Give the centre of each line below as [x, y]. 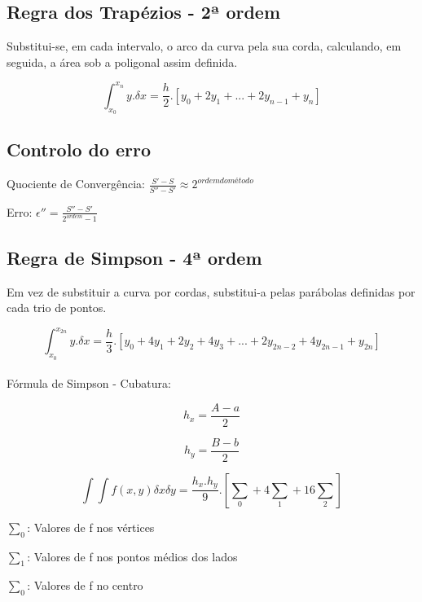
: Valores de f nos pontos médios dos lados [132, 556]
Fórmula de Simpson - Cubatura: [89, 383]
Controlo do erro [79, 149]
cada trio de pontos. [57, 308]
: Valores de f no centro [85, 585]
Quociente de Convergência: [76, 184]
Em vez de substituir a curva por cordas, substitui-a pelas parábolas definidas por [211, 291]
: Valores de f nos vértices [91, 527]
